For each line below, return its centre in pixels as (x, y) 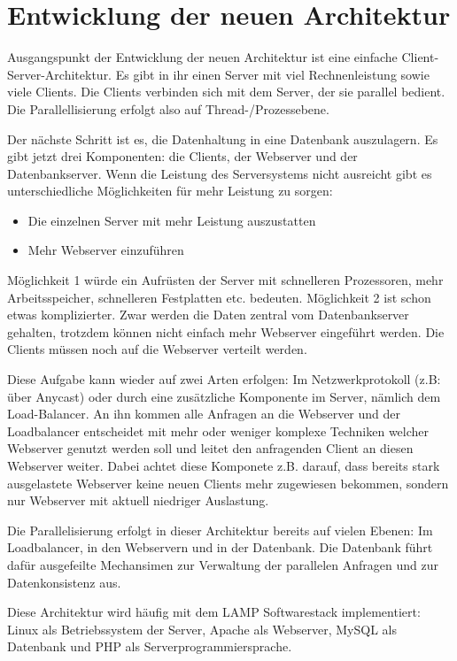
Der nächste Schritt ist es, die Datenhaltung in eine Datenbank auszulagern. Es (223, 138)
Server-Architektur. (60, 74)
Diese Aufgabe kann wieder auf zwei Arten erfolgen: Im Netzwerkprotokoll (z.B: (224, 379)
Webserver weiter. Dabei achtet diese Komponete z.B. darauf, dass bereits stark (224, 465)
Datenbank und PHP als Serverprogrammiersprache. (150, 646)
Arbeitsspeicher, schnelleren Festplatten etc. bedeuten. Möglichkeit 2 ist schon (219, 297)
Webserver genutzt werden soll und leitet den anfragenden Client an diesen (210, 448)
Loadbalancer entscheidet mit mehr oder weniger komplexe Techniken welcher (218, 430)
